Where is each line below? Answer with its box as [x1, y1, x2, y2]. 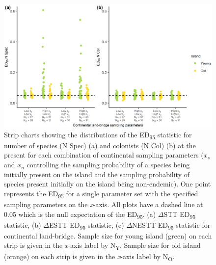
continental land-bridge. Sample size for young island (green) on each [4, 230, 212, 240]
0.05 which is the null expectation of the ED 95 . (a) [4, 209, 156, 220]
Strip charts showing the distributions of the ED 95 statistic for [4, 129, 192, 141]
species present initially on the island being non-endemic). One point [4, 179, 211, 189]
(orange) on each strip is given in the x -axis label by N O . [4, 251, 175, 263]
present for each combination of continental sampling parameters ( [4, 150, 204, 160]
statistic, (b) [4, 219, 41, 230]
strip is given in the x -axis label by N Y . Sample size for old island [4, 240, 201, 252]
